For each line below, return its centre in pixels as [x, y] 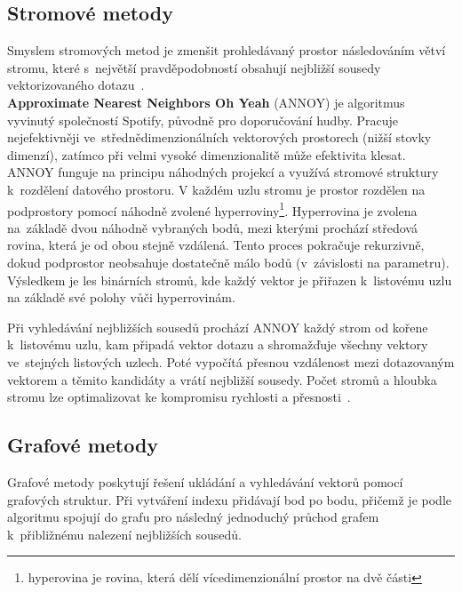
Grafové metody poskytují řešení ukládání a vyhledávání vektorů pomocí [205, 481]
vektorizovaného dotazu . [76, 85]
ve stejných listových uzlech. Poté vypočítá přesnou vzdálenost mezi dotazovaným [231, 361]
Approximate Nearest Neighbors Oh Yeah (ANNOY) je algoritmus [206, 102]
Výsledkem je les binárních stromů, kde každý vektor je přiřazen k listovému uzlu [230, 280]
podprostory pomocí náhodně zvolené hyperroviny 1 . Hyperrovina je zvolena [212, 209]
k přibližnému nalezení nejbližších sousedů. [124, 534]
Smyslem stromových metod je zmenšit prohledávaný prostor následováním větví [227, 50]
